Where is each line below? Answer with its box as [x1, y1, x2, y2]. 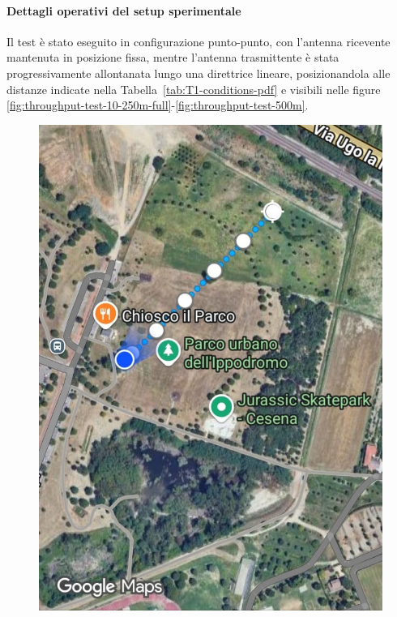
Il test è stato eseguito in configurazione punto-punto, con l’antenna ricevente [6, 32, 391, 49]
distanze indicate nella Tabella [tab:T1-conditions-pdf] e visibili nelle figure [6, 80, 381, 97]
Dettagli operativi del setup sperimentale [6, 2, 241, 19]
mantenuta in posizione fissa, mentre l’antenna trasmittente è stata [6, 49, 339, 66]
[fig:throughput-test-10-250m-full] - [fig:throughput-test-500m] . [6, 96, 309, 114]
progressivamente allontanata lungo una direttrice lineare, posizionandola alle [6, 64, 391, 81]
